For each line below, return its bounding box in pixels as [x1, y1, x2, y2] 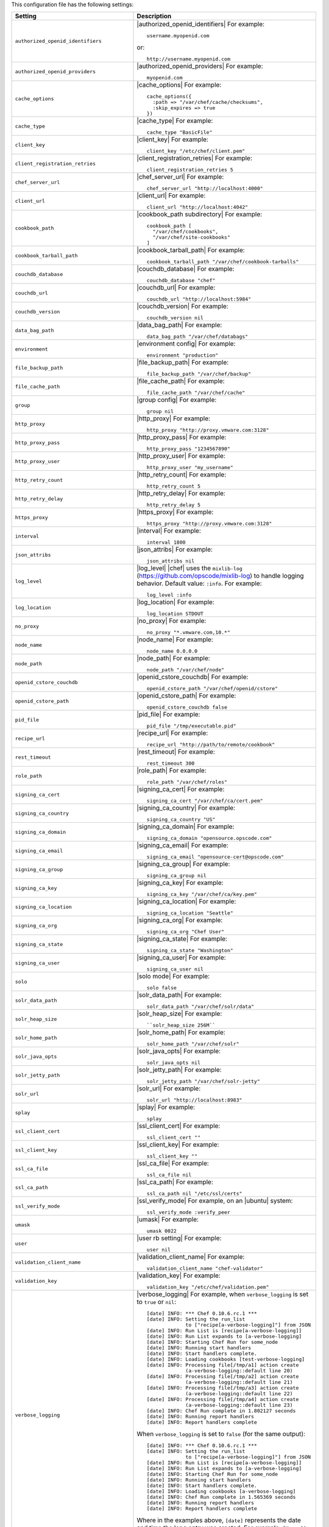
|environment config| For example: [136, 340, 236, 348]
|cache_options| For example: [136, 81, 222, 89]
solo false [146, 985, 177, 991]
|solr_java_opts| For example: [136, 1047, 221, 1055]
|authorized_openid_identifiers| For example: [136, 20, 265, 29]
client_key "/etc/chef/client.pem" [146, 148, 246, 155]
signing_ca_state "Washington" [146, 947, 234, 954]
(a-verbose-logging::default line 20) [185, 1368, 293, 1374]
